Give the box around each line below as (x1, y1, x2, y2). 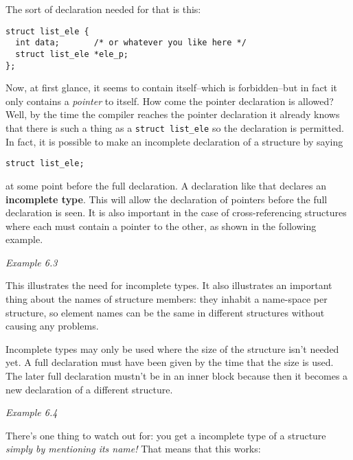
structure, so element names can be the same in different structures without (5, 305, 325, 319)
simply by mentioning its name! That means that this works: (5, 441, 261, 456)
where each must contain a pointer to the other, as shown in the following (5, 218, 317, 233)
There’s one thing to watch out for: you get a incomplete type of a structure (5, 428, 326, 442)
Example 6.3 (5, 255, 58, 269)
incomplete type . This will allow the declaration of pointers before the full (5, 192, 328, 206)
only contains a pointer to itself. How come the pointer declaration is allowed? (5, 93, 334, 108)
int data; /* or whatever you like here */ (15, 38, 247, 48)
